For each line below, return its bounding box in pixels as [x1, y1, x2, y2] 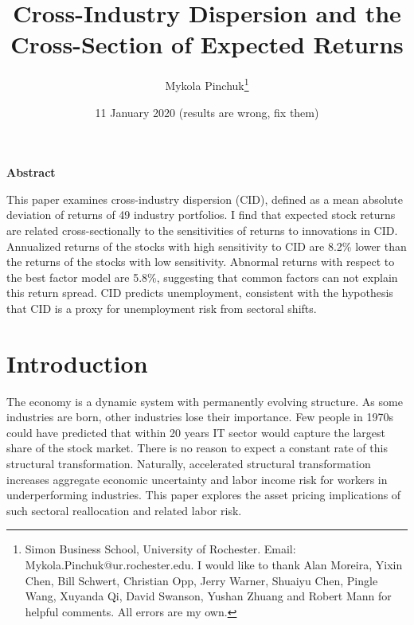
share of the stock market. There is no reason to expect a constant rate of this [6, 439, 388, 456]
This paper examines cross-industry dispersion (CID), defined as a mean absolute [6, 190, 404, 207]
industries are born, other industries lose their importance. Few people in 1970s [6, 408, 393, 425]
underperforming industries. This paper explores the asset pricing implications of [6, 486, 401, 503]
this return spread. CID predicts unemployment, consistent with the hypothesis [6, 284, 393, 301]
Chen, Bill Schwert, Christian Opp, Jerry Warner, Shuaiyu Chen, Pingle [25, 572, 378, 588]
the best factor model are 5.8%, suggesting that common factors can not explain [6, 268, 398, 285]
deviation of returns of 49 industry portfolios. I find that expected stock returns [6, 206, 396, 223]
